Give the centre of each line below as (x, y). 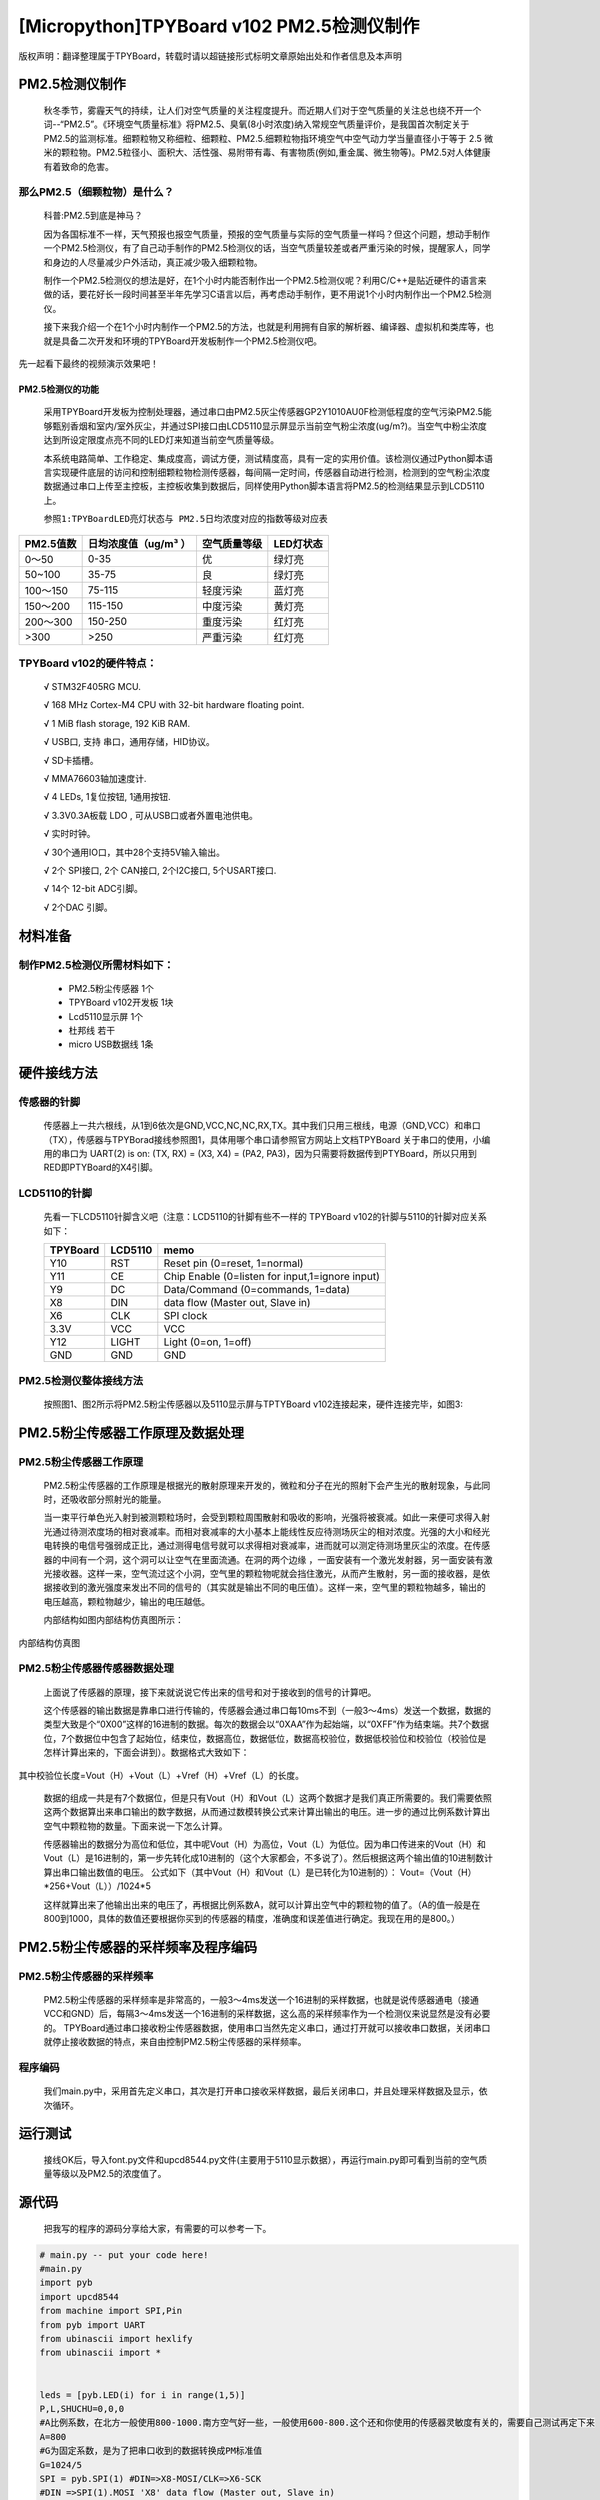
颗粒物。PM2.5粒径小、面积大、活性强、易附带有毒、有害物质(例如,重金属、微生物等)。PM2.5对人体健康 (275, 152)
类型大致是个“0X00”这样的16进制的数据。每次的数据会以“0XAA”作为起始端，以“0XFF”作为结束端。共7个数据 (266, 1724)
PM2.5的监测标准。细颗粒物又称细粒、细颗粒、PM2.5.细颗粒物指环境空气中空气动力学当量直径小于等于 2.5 (262, 138)
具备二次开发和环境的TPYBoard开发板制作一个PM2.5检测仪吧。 (191, 341)
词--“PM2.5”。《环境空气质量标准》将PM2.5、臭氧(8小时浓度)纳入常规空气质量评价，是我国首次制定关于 (256, 124)
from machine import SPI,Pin (111, 2311)
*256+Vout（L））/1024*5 (97, 1886)
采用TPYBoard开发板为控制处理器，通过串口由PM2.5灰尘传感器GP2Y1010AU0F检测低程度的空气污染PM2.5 (263, 412)
